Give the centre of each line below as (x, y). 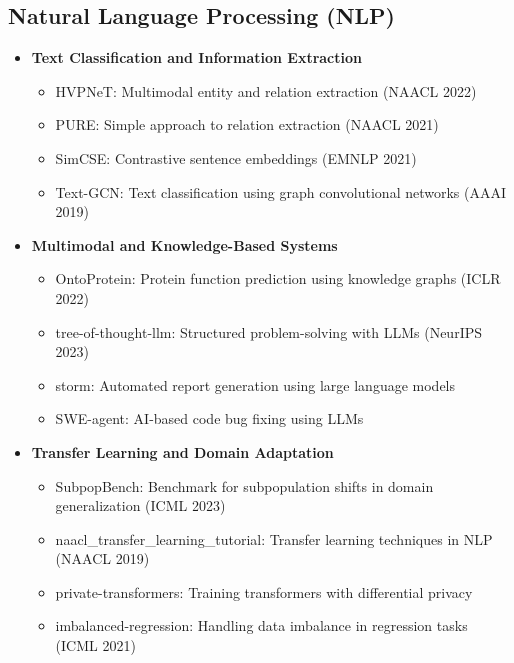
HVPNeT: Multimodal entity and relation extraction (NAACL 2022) (266, 90)
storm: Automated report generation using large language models (255, 384)
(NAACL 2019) (102, 558)
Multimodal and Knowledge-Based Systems (184, 244)
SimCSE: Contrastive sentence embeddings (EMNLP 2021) (236, 157)
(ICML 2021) (95, 645)
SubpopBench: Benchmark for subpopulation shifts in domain (244, 485)
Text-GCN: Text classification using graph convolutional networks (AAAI (281, 191)
